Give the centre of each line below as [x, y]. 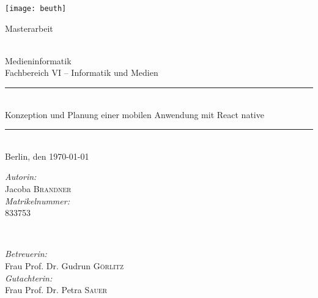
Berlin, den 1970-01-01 [47, 156]
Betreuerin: [26, 254]
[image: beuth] [36, 9]
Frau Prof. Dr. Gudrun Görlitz [65, 265]
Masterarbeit [29, 28]
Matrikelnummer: [37, 200]
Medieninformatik [38, 60]
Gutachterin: [29, 278]
